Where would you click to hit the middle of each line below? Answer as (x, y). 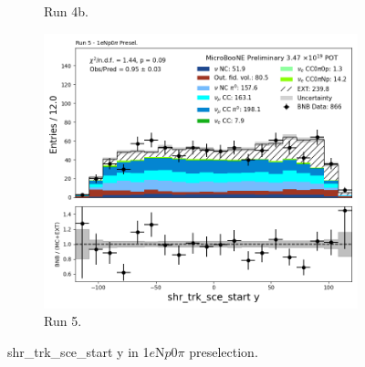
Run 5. (63, 321)
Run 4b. (66, 11)
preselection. (224, 351)
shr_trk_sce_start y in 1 (78, 351)
